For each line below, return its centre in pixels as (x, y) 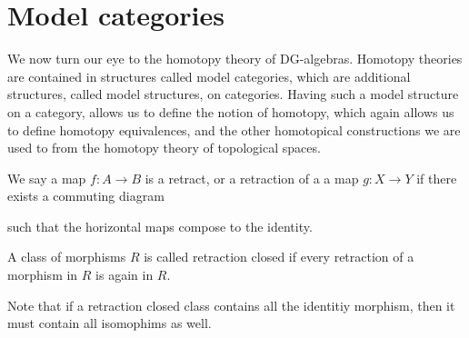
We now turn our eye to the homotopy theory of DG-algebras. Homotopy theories (235, 59)
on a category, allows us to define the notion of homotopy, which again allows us (231, 111)
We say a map (47, 178)
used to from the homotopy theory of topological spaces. (164, 148)
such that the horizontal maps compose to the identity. (160, 226)
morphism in (43, 275)
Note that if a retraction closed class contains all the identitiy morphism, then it (231, 305)
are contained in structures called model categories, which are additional (209, 76)
